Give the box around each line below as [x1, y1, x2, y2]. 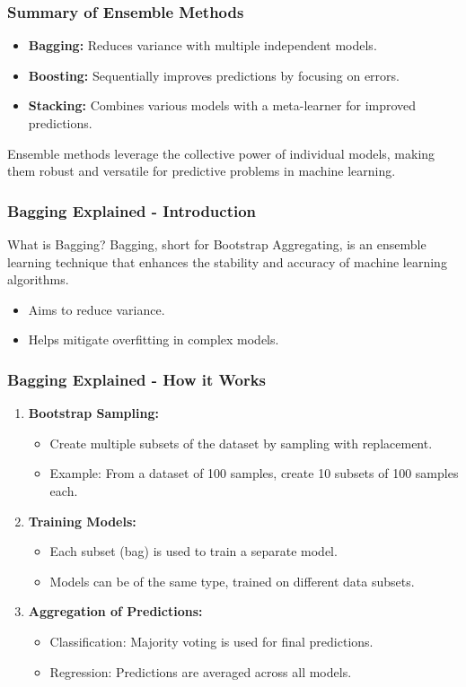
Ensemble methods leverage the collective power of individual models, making [7, 143, 435, 162]
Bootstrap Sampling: [28, 404, 159, 422]
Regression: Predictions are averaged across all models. [49, 662, 352, 681]
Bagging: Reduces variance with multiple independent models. [28, 36, 377, 55]
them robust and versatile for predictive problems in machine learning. [7, 161, 396, 180]
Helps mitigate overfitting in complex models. [28, 330, 279, 349]
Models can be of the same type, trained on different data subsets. [49, 571, 415, 590]
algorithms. [7, 270, 69, 289]
